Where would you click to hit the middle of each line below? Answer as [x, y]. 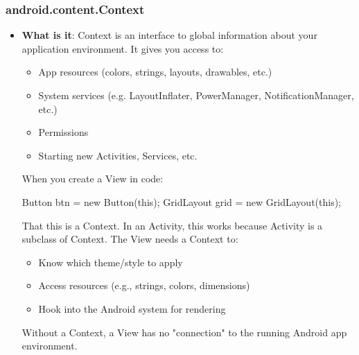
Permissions [63, 132]
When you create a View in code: [93, 179]
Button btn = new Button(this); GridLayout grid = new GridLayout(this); [182, 201]
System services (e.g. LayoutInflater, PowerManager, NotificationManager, [196, 95]
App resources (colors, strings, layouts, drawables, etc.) [155, 72]
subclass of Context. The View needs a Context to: [130, 239]
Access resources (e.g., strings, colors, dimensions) [144, 285]
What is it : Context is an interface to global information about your [169, 35]
